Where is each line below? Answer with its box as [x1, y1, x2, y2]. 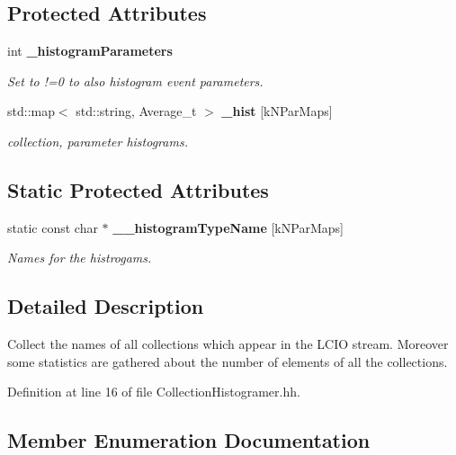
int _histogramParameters [7, 41, 173, 60]
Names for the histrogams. [7, 248, 152, 267]
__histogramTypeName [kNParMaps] [112, 218, 344, 236]
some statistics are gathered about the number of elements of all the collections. [7, 352, 448, 370]
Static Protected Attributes [7, 175, 269, 203]
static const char [7, 218, 98, 236]
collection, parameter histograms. [7, 131, 188, 150]
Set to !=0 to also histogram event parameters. [7, 71, 264, 90]
